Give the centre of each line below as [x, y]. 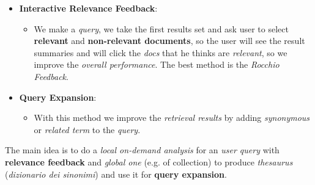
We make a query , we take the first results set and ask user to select [161, 28]
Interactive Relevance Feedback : [88, 8]
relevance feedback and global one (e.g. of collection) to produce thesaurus [149, 161]
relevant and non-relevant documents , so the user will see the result [169, 41]
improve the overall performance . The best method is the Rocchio [157, 64]
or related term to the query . [87, 129]
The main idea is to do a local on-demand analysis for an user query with [142, 150]
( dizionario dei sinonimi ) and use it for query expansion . [116, 174]
